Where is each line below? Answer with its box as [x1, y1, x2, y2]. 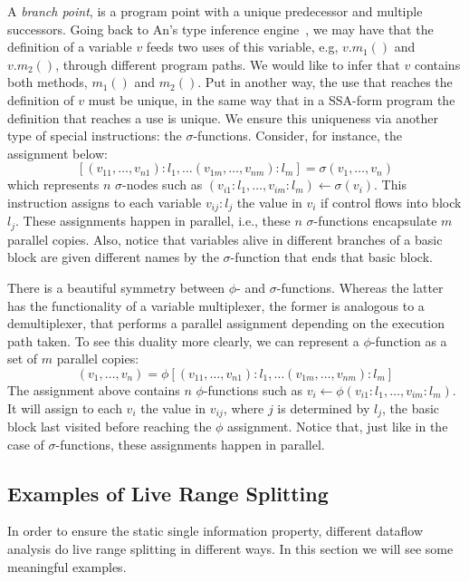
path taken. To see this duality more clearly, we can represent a [7, 331, 359, 350]
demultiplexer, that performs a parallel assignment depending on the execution [7, 314, 445, 333]
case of [7, 434, 44, 453]
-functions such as [203, 381, 302, 399]
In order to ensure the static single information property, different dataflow [7, 521, 424, 540]
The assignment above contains [7, 381, 180, 399]
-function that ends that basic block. [230, 247, 433, 267]
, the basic [382, 398, 440, 417]
